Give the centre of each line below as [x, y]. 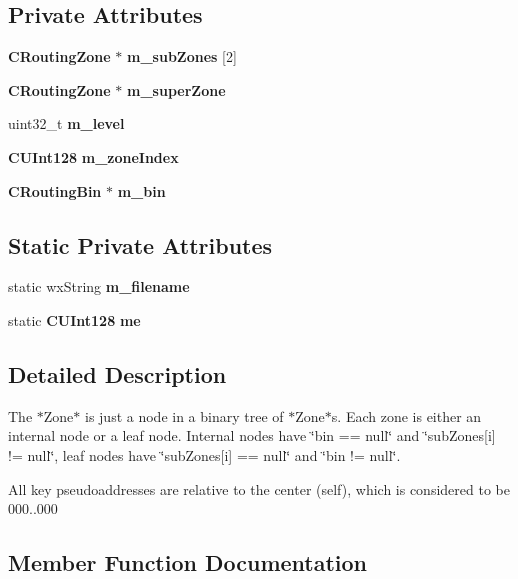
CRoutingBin [55, 190]
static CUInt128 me [74, 319]
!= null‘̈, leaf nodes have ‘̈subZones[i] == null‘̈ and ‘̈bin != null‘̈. [204, 454]
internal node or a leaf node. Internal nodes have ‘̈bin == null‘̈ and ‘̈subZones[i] [252, 435]
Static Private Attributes [140, 244]
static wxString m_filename [99, 286]
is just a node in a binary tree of [184, 415]
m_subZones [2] [182, 56]
